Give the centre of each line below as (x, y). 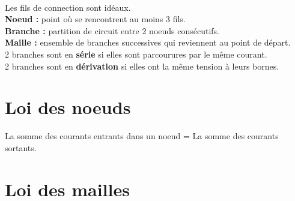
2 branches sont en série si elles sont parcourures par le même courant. (136, 54)
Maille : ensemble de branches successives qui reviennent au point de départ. (148, 42)
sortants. (21, 147)
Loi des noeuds (68, 107)
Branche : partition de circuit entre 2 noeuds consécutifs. (112, 30)
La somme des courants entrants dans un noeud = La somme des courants (142, 136)
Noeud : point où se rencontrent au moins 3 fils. (95, 19)
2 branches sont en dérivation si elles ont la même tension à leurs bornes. (142, 66)
